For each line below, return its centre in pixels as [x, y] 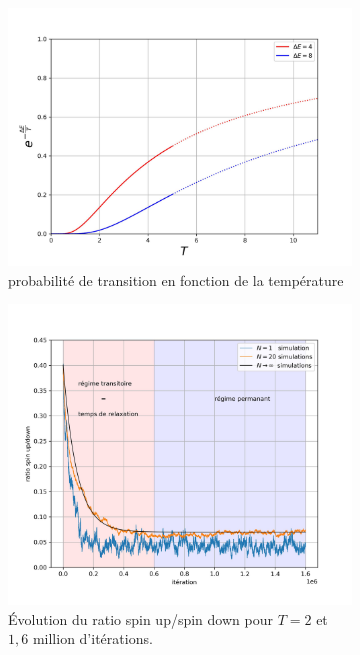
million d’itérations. [92, 638]
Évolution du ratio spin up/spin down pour [140, 618]
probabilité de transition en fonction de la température [176, 279]
